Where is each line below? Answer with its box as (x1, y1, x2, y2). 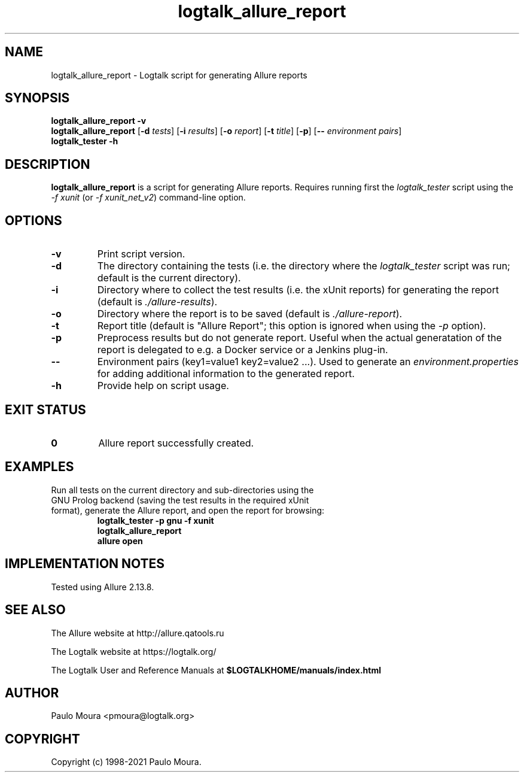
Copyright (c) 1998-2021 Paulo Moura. (51, 757, 202, 767)
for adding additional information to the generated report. (97, 368, 355, 380)
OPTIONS (5, 213, 62, 228)
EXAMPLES (5, 459, 74, 475)
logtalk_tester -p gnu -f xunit (97, 515, 214, 526)
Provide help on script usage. (97, 380, 229, 392)
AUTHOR (5, 685, 59, 700)
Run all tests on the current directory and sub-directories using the (51, 484, 314, 495)
